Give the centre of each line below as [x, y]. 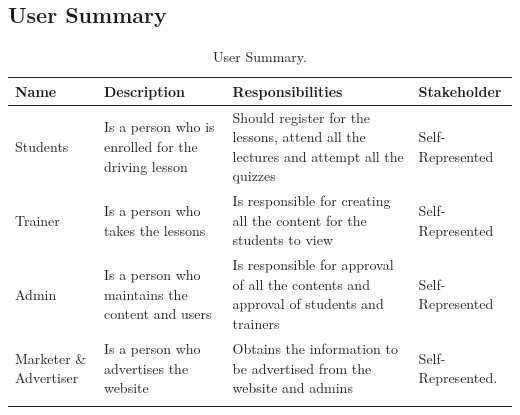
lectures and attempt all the [318, 155]
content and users [157, 313]
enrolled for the [150, 146]
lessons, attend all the [299, 136]
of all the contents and [301, 283]
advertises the [146, 367]
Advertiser [47, 377]
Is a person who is [159, 126]
